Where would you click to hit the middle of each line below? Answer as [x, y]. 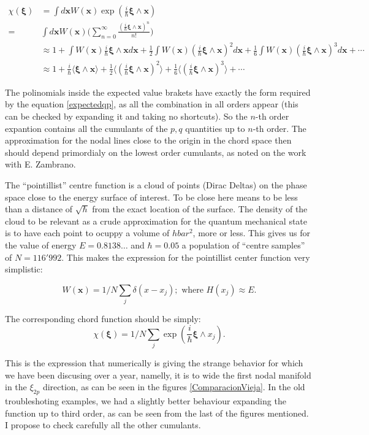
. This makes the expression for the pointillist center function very [186, 257]
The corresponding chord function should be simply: [103, 319]
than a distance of [39, 209]
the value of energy [41, 244]
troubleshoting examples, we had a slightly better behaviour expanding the [146, 400]
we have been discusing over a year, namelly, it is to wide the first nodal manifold [158, 375]
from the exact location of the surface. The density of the [200, 209]
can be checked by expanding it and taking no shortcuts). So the [126, 116]
